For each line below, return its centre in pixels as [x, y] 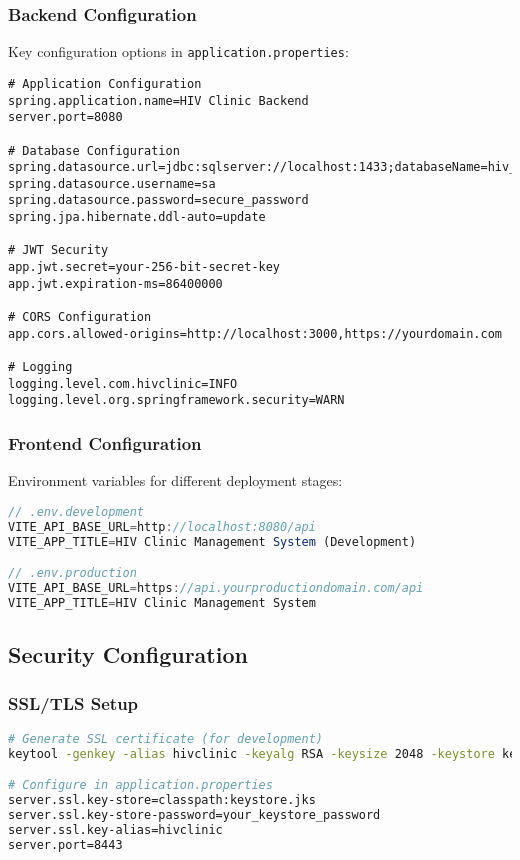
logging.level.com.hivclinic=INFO [123, 383]
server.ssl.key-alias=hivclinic [115, 829]
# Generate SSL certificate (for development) [165, 738]
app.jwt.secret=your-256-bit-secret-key [144, 267]
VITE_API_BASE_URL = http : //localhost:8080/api [162, 526]
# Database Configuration [94, 150]
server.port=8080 [65, 117]
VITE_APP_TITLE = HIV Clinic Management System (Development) [212, 541]
